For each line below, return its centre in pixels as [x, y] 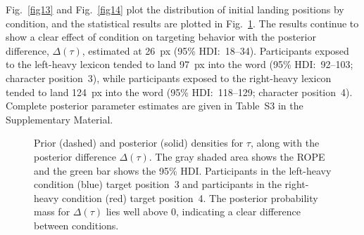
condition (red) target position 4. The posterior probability [190, 197]
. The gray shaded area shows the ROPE [237, 156]
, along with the [285, 143]
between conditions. [76, 225]
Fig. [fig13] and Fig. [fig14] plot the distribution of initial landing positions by [175, 9]
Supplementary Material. [59, 119]
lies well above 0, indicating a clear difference [203, 211]
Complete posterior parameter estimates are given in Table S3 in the [155, 106]
